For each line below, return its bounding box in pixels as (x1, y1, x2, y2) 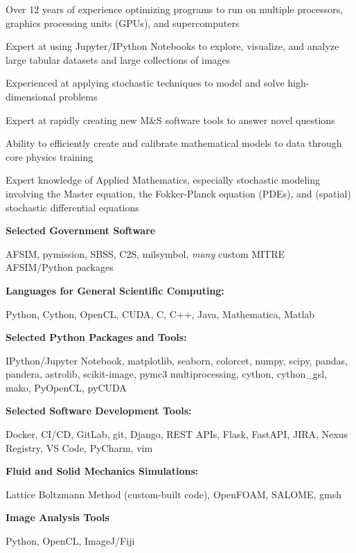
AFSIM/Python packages (6, 260, 114, 274)
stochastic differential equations (6, 200, 139, 214)
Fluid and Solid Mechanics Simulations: (6, 464, 199, 478)
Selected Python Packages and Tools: (6, 330, 187, 344)
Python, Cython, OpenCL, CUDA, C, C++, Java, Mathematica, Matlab (6, 306, 315, 321)
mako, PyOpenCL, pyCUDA (6, 380, 127, 394)
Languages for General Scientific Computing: (6, 283, 224, 297)
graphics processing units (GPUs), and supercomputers (6, 15, 240, 30)
